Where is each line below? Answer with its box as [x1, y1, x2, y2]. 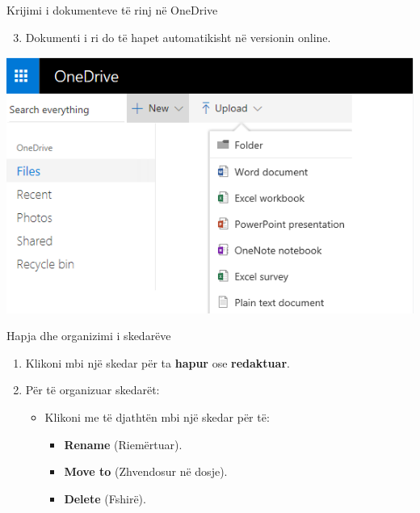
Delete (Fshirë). [64, 490, 146, 507]
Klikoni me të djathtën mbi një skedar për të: [44, 409, 270, 426]
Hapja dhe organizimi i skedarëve [6, 327, 171, 344]
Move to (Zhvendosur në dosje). [64, 463, 228, 480]
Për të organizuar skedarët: [25, 381, 160, 398]
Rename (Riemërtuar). [64, 435, 183, 452]
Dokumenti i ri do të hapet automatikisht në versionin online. [25, 28, 331, 45]
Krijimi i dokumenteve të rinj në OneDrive [6, 2, 218, 18]
